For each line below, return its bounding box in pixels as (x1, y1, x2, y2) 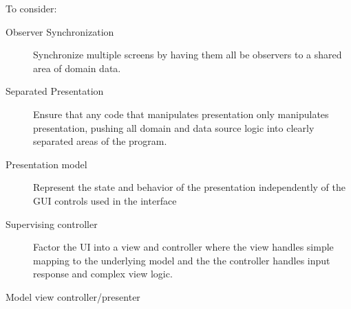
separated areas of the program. (33, 134, 167, 148)
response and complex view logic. (33, 266, 173, 281)
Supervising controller (6, 216, 98, 231)
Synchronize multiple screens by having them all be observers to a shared (33, 47, 342, 62)
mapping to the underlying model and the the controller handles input (33, 253, 330, 267)
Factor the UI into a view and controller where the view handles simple (33, 240, 334, 254)
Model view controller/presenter (6, 289, 140, 304)
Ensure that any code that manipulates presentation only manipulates (33, 106, 329, 121)
